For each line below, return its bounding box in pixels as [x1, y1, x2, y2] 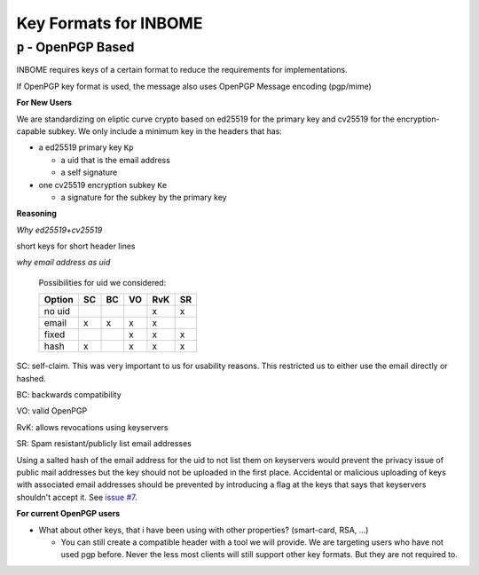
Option [43, 294, 75, 306]
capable [16, 125, 46, 137]
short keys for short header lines [16, 240, 136, 252]
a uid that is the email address [60, 154, 170, 165]
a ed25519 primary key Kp [38, 142, 134, 153]
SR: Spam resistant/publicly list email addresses [16, 438, 192, 449]
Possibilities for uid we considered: [38, 277, 167, 287]
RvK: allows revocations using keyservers [16, 421, 169, 432]
